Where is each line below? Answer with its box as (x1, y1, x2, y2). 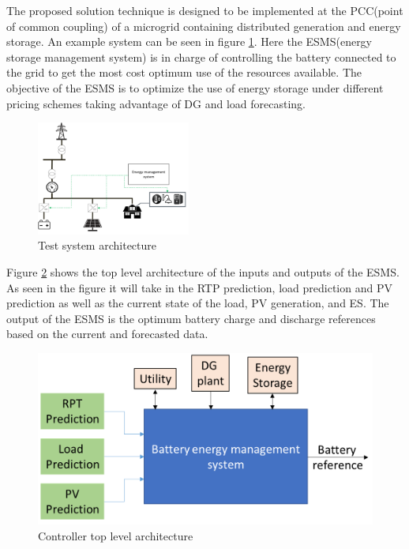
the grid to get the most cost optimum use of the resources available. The (6, 64, 362, 81)
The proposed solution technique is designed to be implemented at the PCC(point (6, 2, 403, 18)
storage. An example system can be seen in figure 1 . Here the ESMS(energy (6, 33, 373, 50)
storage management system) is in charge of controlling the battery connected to (6, 48, 396, 65)
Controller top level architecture (38, 527, 193, 543)
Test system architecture (38, 237, 156, 254)
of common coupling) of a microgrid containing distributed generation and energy (6, 17, 401, 34)
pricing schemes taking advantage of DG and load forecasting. (6, 95, 306, 111)
